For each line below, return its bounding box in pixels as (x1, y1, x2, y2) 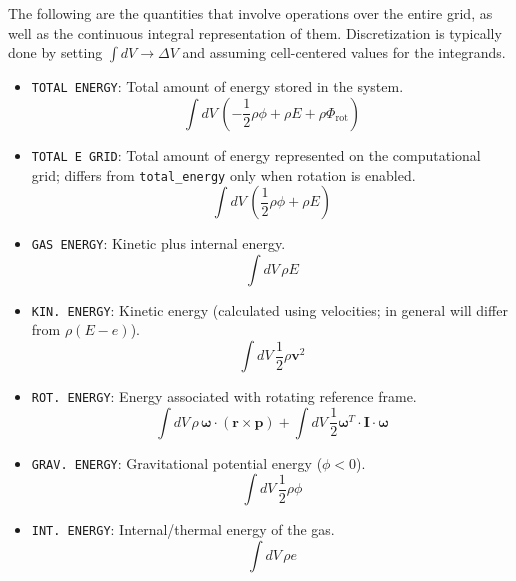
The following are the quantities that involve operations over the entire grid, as (8, 3, 493, 23)
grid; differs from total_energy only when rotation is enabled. (31, 164, 416, 185)
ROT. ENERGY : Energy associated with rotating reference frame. (31, 386, 417, 407)
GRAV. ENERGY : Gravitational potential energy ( (31, 452, 323, 473)
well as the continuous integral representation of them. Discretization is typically (8, 22, 502, 43)
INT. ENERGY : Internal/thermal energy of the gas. (31, 519, 335, 540)
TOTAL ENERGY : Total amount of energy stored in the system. (31, 76, 404, 97)
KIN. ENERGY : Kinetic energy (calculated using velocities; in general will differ (31, 299, 508, 320)
